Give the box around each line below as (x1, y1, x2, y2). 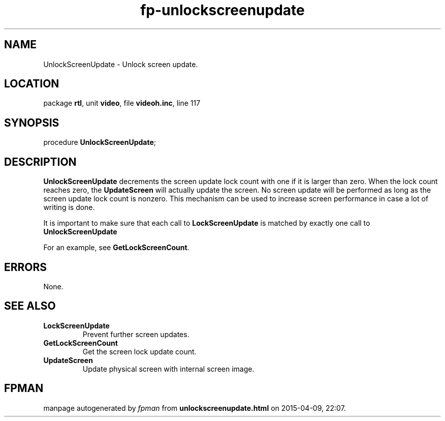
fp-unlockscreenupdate (140, 2, 305, 19)
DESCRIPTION (4, 155, 77, 168)
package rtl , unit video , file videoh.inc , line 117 (43, 99, 201, 108)
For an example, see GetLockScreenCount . (43, 243, 189, 252)
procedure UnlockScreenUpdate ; (43, 138, 156, 147)
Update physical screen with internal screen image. (82, 364, 255, 373)
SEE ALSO (4, 299, 56, 313)
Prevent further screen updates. (82, 329, 189, 339)
